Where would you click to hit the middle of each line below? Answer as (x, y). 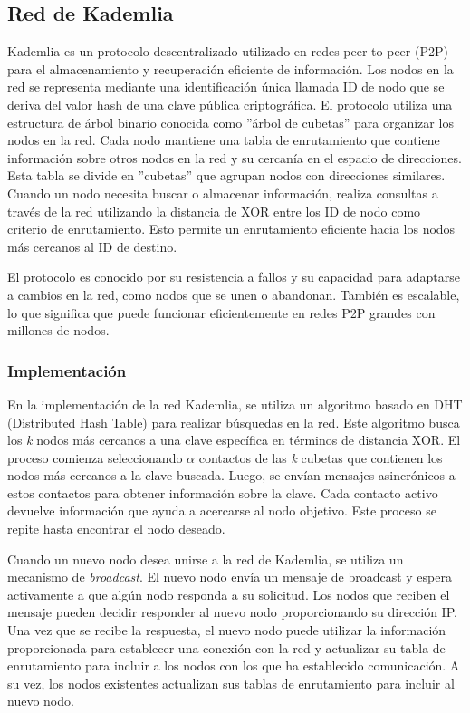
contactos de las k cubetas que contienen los (321, 457)
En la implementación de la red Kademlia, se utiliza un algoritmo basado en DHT (235, 404)
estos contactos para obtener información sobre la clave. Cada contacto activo (223, 492)
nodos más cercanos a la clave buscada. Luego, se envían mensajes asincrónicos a (231, 475)
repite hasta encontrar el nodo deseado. (116, 529)
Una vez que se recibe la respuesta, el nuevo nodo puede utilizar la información (227, 630)
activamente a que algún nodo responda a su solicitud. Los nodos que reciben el (229, 594)
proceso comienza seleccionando (95, 457)
